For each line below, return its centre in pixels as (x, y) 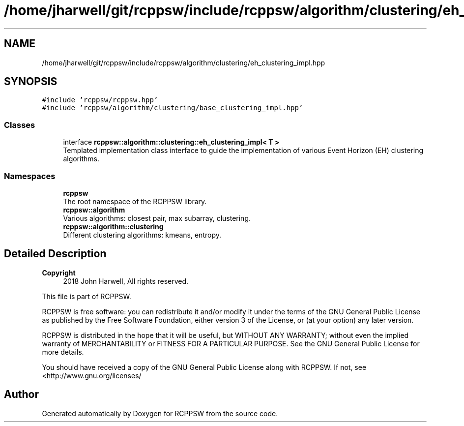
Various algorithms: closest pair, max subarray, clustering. (157, 218)
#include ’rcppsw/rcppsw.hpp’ (100, 100)
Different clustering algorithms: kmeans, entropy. (142, 235)
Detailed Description (55, 254)
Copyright (59, 273)
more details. (63, 352)
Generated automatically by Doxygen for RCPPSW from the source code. (160, 413)
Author (21, 395)
